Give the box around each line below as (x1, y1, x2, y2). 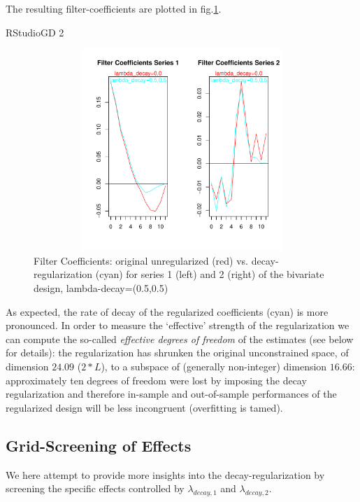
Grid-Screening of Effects (6, 434, 192, 456)
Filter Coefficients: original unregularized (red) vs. (34, 253, 249, 267)
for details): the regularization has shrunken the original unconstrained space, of (6, 345, 349, 360)
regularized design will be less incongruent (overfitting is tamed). (6, 400, 283, 414)
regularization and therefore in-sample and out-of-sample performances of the (6, 386, 337, 401)
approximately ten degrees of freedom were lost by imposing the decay (6, 372, 307, 387)
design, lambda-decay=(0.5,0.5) (34, 280, 168, 295)
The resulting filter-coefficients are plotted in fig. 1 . (6, 1, 222, 15)
